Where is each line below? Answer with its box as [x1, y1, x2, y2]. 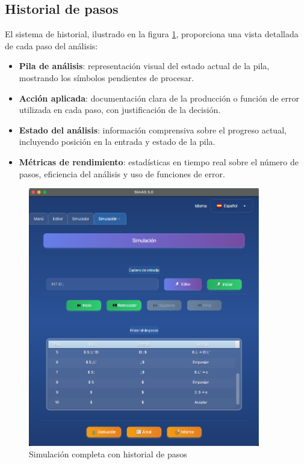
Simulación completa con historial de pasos [29, 448, 187, 460]
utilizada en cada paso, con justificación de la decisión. [19, 103, 221, 116]
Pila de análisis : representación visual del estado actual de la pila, [19, 60, 270, 72]
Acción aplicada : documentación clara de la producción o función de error [19, 91, 299, 104]
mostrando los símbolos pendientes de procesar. [19, 71, 194, 84]
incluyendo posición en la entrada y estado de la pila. [19, 135, 216, 148]
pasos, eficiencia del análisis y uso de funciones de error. [19, 167, 225, 180]
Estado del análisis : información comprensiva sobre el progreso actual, [19, 123, 287, 136]
